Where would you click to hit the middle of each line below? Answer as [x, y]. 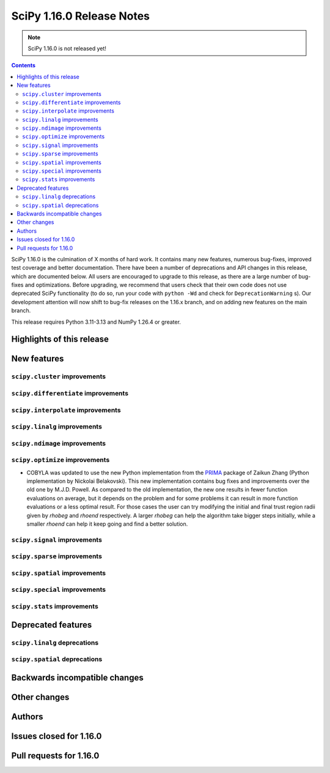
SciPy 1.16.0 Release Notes [80, 16]
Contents [24, 65]
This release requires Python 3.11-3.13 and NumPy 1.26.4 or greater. [96, 322]
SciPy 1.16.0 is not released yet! [67, 48]
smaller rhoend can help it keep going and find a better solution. [107, 524]
